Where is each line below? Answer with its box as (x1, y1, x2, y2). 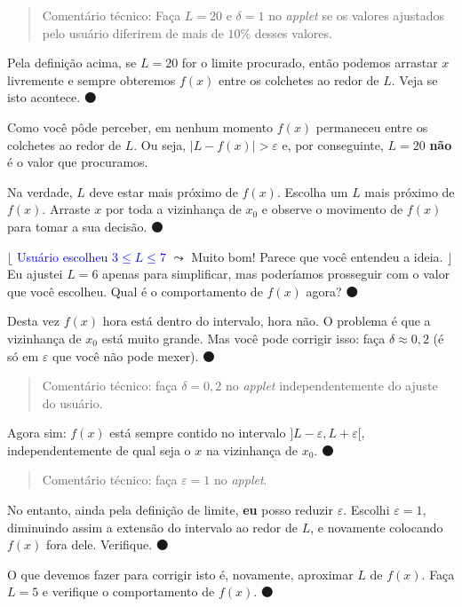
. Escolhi (343, 501, 390, 519)
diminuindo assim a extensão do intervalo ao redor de (7, 517, 299, 536)
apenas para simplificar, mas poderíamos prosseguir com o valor (102, 264, 450, 283)
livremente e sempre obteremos (7, 70, 176, 89)
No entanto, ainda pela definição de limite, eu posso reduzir (7, 501, 333, 519)
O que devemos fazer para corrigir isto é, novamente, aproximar (7, 564, 354, 583)
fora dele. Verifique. (46, 535, 153, 554)
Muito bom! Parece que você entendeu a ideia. (191, 247, 443, 265)
